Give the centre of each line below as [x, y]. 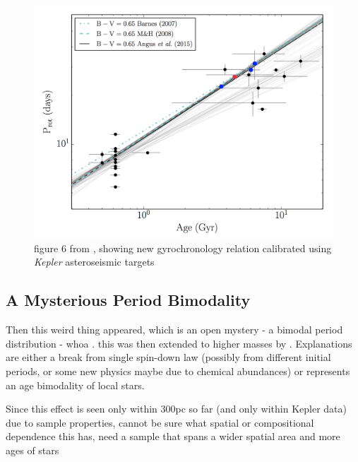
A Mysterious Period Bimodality [128, 300]
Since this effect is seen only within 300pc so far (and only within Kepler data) [176, 409]
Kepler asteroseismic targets [94, 262]
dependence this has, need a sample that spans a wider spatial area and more [173, 436]
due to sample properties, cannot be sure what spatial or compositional [160, 422]
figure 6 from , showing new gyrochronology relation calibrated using [183, 248]
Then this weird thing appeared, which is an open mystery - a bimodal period [174, 330]
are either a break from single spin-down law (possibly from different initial [168, 357]
